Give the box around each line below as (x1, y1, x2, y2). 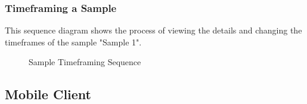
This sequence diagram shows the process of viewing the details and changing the (5, 24, 302, 36)
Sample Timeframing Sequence (29, 56, 141, 68)
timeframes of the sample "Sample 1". (5, 35, 142, 48)
